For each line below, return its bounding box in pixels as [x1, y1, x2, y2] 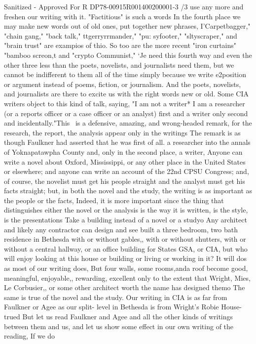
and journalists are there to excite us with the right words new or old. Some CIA [4, 88, 249, 99]
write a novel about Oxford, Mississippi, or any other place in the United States [4, 156, 246, 167]
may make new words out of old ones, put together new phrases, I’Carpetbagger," [4, 21, 251, 31]
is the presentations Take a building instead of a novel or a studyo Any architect [4, 215, 247, 225]
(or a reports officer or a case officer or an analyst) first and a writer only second [4, 108, 248, 118]
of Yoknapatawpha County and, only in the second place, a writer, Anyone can [4, 146, 243, 157]
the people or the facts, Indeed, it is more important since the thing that [4, 195, 224, 205]
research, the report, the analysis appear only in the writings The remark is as [4, 127, 241, 137]
